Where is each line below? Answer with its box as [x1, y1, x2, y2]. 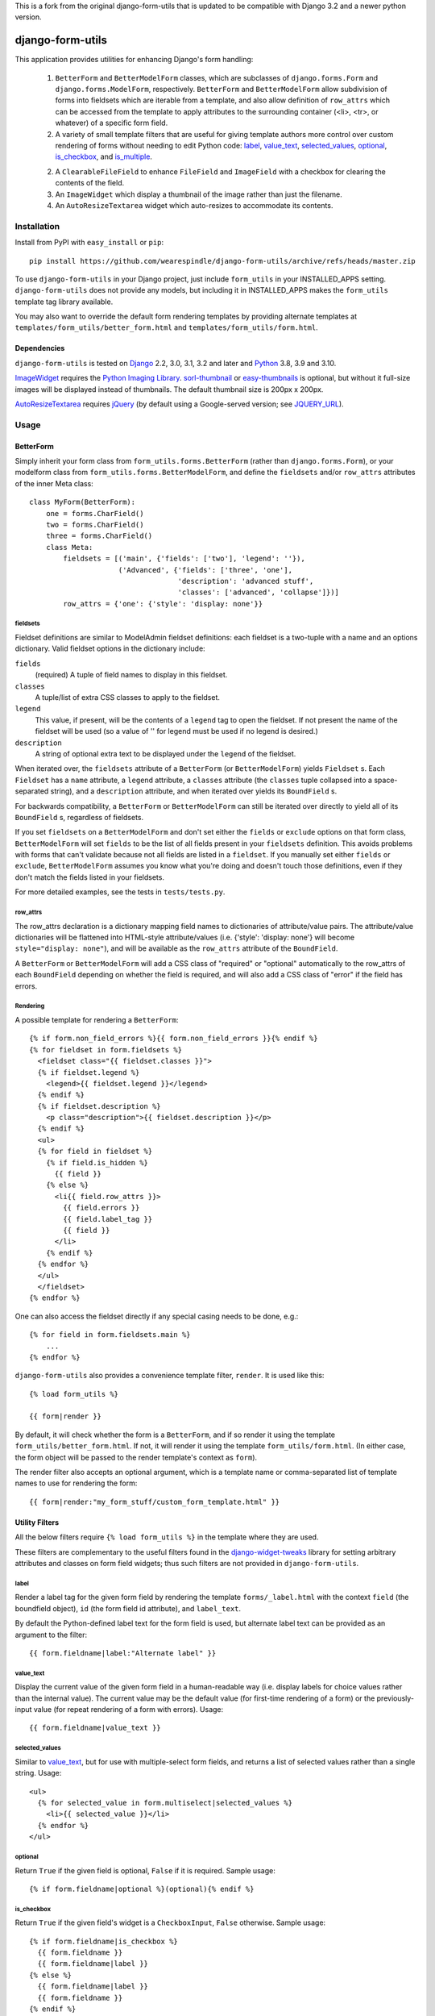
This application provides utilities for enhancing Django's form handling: [14, 55, 254, 65]
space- [373, 775, 398, 785]
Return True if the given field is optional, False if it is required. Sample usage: [14, 1865, 275, 1875]
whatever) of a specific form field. [55, 118, 168, 128]
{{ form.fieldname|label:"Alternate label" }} [29, 1648, 217, 1657]
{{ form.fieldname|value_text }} [29, 1723, 161, 1733]
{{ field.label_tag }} [63, 1214, 153, 1223]
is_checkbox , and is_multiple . [55, 152, 153, 161]
